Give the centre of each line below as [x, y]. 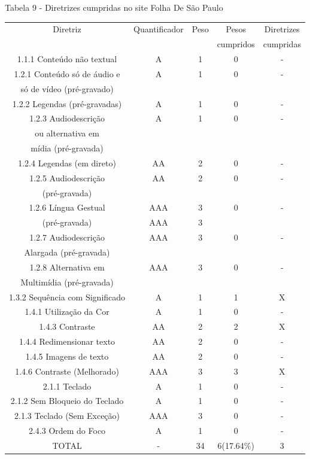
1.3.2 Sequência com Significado [67, 297]
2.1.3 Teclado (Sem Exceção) [67, 416]
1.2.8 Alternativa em [67, 267]
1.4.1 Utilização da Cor [67, 311]
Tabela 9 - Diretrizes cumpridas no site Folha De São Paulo [114, 7]
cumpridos [236, 44]
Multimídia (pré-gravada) [67, 282]
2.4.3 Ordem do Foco [67, 431]
